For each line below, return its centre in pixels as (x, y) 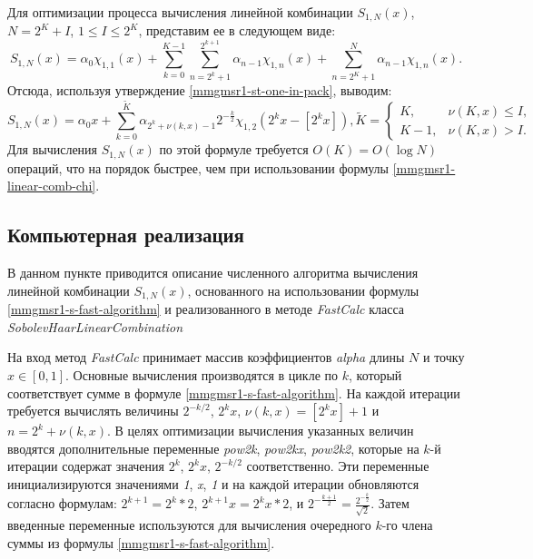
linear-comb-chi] (52, 186)
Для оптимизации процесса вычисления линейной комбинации (180, 12)
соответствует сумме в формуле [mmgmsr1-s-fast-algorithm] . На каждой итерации (234, 392)
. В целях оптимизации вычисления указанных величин (261, 431)
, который (375, 374)
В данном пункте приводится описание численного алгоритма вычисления (213, 273)
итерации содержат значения (86, 466)
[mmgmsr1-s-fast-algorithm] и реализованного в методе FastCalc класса (206, 309)
